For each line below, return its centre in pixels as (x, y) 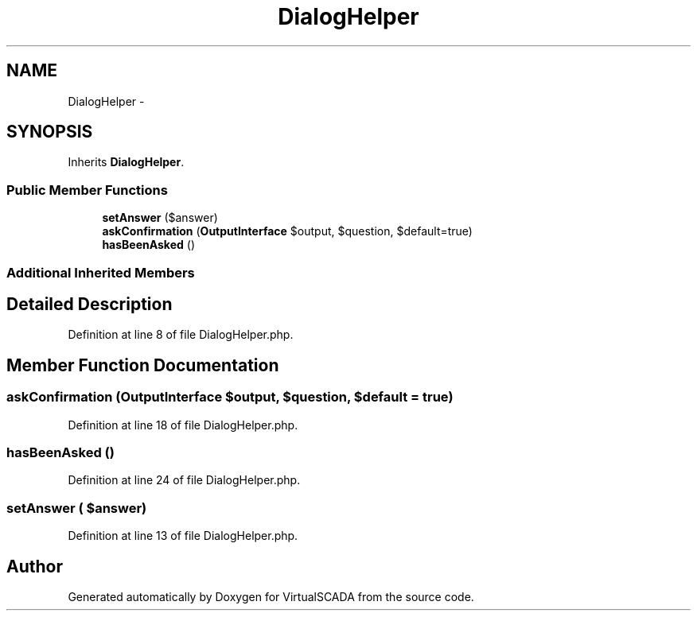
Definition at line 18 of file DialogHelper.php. (183, 425)
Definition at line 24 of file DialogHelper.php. (184, 480)
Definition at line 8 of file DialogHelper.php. (181, 335)
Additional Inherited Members (101, 272)
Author (35, 566)
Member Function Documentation (143, 365)
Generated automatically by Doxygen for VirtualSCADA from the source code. (271, 596)
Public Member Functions (87, 190)
